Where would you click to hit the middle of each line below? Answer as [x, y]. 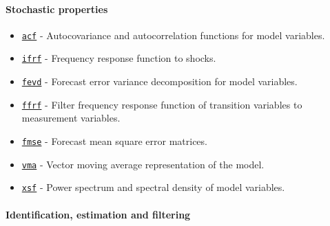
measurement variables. [71, 118]
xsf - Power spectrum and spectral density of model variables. [153, 187]
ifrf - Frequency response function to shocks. [119, 58]
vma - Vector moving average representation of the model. [143, 164]
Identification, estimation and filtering [98, 214]
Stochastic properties [57, 9]
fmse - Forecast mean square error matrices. [114, 141]
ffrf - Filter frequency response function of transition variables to [162, 104]
